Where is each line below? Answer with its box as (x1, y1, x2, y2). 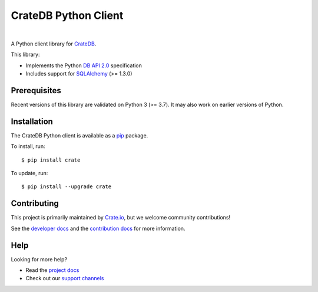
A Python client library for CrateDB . (11, 40, 97, 47)
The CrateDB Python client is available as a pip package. (11, 132, 148, 139)
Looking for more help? (11, 255, 68, 263)
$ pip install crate (21, 156, 81, 163)
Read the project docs (25, 267, 79, 274)
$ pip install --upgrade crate (21, 183, 112, 190)
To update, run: (11, 170, 48, 177)
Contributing (11, 198, 59, 209)
